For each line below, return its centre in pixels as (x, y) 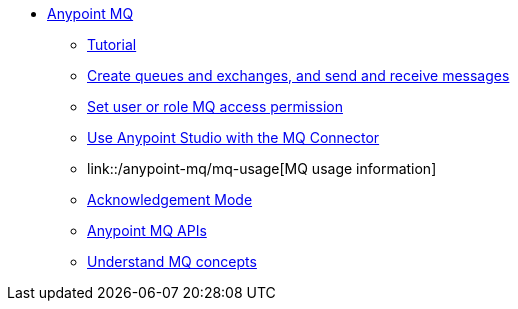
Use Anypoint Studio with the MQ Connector (233, 137)
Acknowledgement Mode (170, 199)
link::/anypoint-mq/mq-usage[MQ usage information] (262, 168)
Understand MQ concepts (172, 261)
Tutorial (112, 44)
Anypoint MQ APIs (147, 230)
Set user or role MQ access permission (215, 106)
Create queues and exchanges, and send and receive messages (298, 75)
